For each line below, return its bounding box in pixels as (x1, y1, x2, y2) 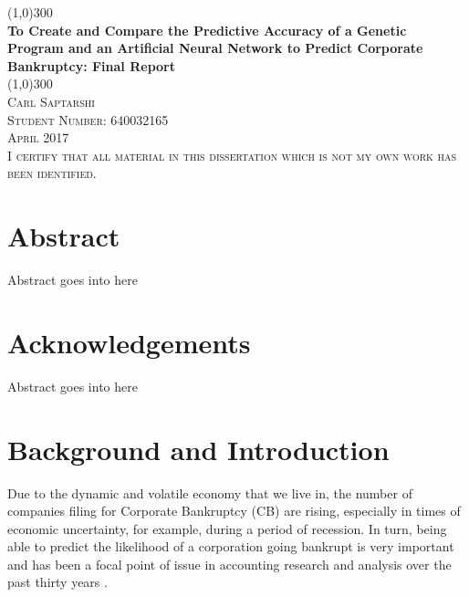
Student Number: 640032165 (7, 110, 169, 129)
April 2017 (7, 128, 69, 147)
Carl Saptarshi (7, 91, 95, 110)
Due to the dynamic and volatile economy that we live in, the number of (7, 483, 412, 502)
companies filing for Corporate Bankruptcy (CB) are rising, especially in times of (7, 501, 461, 520)
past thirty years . (7, 572, 108, 592)
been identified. (7, 163, 97, 183)
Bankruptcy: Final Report (7, 56, 175, 75)
